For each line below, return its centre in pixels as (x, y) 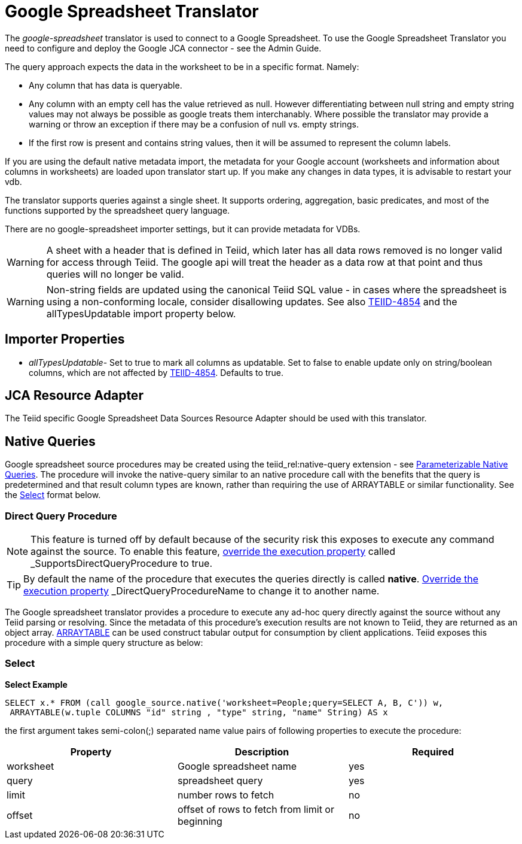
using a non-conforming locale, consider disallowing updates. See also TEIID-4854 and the (252, 301)
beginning (200, 821)
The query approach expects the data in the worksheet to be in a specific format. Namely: (182, 66)
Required (433, 752)
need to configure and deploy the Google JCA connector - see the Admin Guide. (163, 48)
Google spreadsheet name (237, 766)
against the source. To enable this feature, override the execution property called (213, 552)
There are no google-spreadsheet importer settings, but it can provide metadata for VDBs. (183, 229)
